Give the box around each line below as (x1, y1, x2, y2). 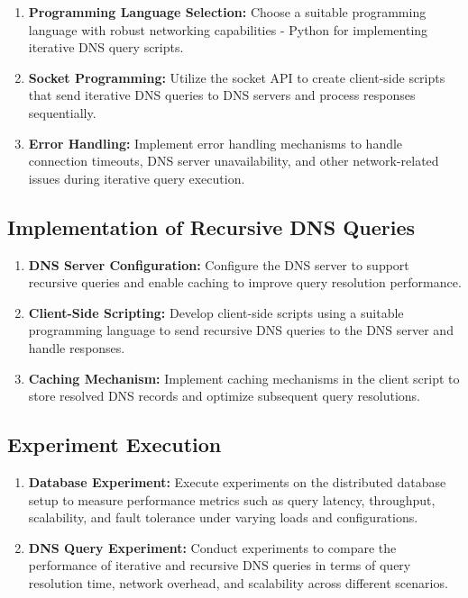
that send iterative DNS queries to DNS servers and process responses (28, 86, 416, 104)
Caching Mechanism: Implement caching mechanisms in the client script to (28, 368, 460, 387)
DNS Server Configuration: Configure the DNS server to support (28, 255, 409, 274)
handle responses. (28, 338, 125, 357)
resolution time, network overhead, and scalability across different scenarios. (28, 573, 448, 592)
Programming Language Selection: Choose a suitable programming (28, 3, 427, 21)
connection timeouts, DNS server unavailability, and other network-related (28, 151, 439, 170)
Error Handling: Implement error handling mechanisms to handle (28, 133, 403, 152)
